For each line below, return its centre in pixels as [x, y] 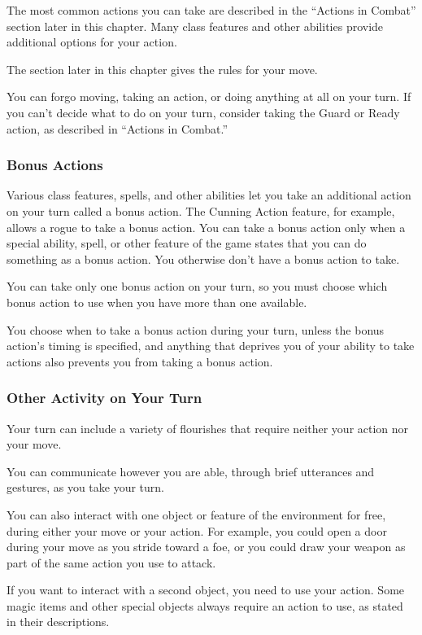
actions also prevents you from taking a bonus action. [140, 361]
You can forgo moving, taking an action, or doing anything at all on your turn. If [209, 96]
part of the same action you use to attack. [111, 562]
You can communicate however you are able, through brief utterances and [191, 471]
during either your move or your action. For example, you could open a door [197, 530]
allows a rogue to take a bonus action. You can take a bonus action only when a [206, 227]
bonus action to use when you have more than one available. [157, 302]
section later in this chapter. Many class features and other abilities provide [195, 26]
